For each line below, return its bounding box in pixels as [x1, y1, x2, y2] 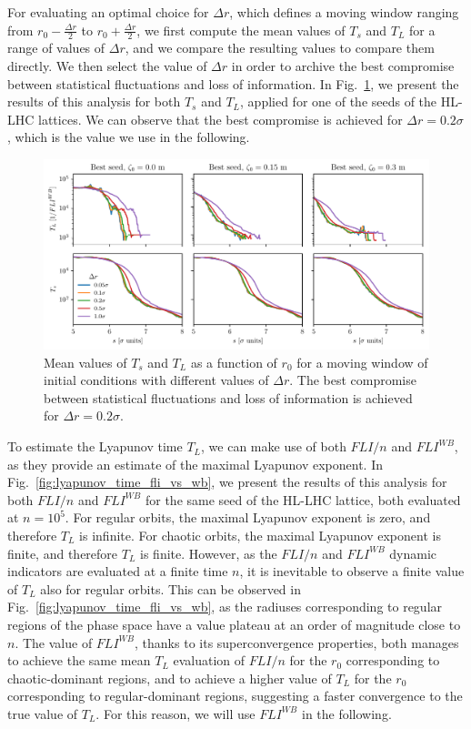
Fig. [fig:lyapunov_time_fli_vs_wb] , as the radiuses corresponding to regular [7, 597, 443, 616]
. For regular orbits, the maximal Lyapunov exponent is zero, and [65, 508, 431, 527]
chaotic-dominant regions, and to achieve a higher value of [7, 668, 332, 687]
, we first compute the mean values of [136, 20, 346, 39]
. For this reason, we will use [95, 704, 256, 723]
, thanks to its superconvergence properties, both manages [135, 633, 459, 652]
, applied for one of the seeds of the [240, 92, 437, 111]
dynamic [389, 543, 437, 562]
